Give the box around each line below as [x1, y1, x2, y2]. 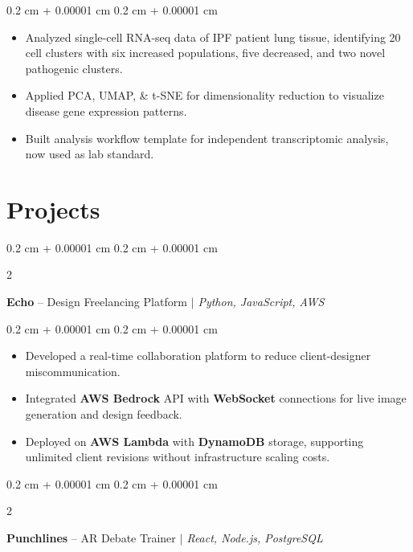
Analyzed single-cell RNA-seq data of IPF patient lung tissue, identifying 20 [25, 28, 401, 45]
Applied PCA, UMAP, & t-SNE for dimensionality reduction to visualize [25, 87, 384, 104]
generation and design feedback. [25, 406, 182, 423]
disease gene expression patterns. [25, 102, 187, 119]
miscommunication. [25, 362, 121, 379]
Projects [6, 192, 100, 225]
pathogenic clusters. [25, 59, 123, 76]
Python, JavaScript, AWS [198, 293, 325, 310]
